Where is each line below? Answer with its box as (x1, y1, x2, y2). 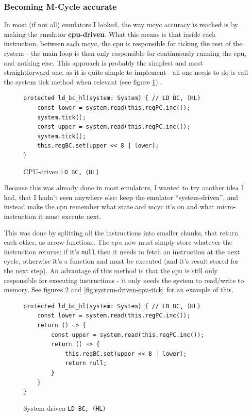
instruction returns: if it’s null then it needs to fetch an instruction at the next (4, 246, 240, 256)
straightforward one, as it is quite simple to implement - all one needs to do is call (4, 67, 248, 77)
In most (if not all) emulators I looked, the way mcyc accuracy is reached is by (4, 19, 238, 30)
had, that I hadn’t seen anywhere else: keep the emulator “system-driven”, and (4, 192, 238, 202)
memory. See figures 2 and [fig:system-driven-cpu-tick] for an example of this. (4, 284, 234, 295)
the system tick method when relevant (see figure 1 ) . (4, 76, 163, 86)
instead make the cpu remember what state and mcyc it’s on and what (4, 201, 215, 212)
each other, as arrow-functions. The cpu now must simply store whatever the (4, 237, 233, 247)
